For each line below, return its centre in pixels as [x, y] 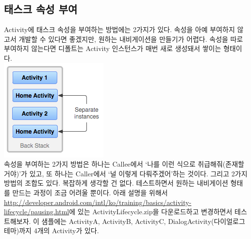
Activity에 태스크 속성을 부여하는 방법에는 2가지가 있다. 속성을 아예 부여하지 [119, 29]
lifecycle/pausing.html [37, 212]
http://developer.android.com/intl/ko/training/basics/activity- [98, 202]
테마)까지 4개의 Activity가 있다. [51, 230]
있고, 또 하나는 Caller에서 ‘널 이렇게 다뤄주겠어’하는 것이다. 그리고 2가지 [138, 173]
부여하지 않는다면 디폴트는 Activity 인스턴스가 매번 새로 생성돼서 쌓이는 [113, 48]
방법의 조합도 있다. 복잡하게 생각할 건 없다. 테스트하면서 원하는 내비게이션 [116, 183]
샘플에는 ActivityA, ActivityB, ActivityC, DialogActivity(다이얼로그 [143, 221]
